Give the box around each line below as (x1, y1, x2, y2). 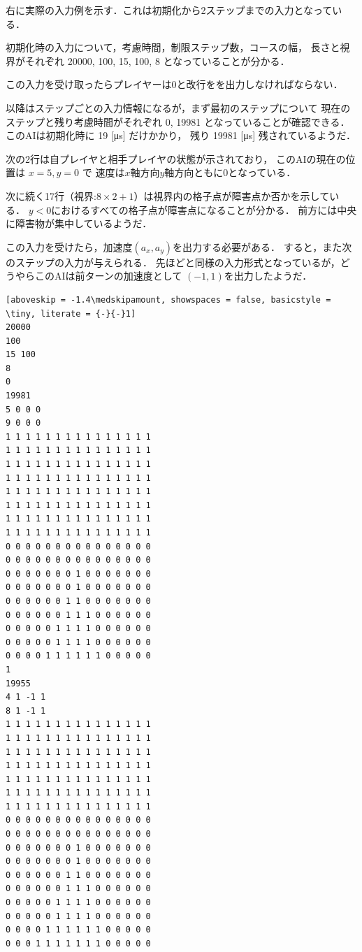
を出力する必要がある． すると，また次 (173, 239, 352, 254)
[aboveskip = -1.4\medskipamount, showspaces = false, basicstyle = (6, 294, 331, 305)
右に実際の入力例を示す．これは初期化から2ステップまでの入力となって (6, 3, 333, 17)
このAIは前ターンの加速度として (34, 268, 182, 283)
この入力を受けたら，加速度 (6, 239, 133, 254)
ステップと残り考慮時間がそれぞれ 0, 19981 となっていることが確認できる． (6, 114, 350, 129)
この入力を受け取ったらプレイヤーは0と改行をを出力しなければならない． (6, 77, 343, 92)
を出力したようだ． (224, 268, 312, 283)
